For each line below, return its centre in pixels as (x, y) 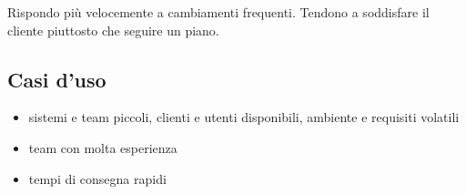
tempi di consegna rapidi (97, 178)
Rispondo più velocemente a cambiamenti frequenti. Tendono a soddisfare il (218, 12)
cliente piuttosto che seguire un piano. (113, 30)
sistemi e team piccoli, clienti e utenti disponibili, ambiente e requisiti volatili (244, 117)
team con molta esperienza (103, 147)
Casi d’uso (57, 79)
